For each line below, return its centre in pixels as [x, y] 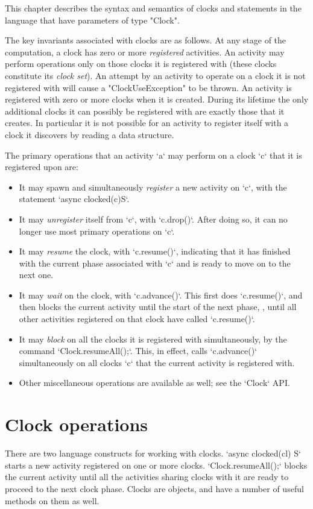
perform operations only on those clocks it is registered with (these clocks [141, 64]
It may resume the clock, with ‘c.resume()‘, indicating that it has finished [155, 251]
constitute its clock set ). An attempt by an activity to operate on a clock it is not [155, 75]
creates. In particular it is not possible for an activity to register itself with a [147, 123]
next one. [36, 275]
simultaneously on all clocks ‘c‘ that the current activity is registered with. [157, 362]
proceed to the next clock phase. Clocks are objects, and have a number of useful [154, 488]
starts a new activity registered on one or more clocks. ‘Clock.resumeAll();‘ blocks [156, 465]
